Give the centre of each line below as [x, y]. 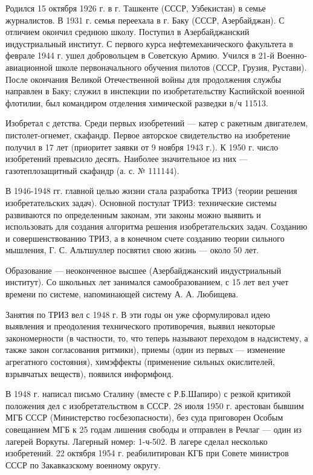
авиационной [29, 67]
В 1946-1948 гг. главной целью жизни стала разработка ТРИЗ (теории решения [151, 191]
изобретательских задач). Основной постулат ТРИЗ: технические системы [141, 202]
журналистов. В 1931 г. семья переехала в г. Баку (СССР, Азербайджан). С [145, 20]
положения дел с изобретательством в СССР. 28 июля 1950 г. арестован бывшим [155, 405]
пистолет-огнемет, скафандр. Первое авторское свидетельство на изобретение [148, 134]
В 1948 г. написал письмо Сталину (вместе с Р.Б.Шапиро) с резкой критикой [148, 394]
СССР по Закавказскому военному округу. [83, 464]
